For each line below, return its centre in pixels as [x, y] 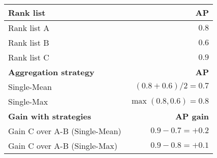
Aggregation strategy [51, 72]
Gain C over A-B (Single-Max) [63, 146]
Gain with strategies [50, 116]
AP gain [192, 116]
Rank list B [29, 42]
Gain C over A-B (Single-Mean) [65, 131]
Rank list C [29, 57]
